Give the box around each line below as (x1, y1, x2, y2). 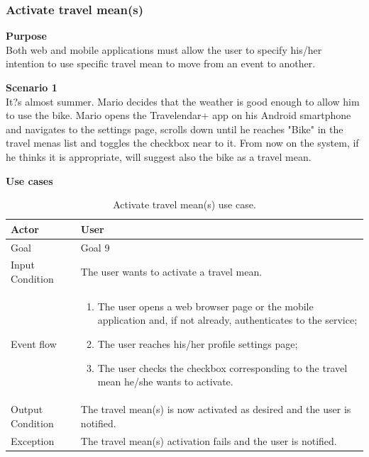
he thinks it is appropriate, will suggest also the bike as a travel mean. (6, 149, 312, 164)
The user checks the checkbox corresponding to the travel (97, 360, 348, 375)
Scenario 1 (6, 80, 57, 94)
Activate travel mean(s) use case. (113, 197, 256, 212)
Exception (11, 433, 55, 448)
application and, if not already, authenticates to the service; (97, 312, 358, 327)
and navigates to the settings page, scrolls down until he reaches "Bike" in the (6, 121, 343, 136)
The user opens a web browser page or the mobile (97, 298, 314, 313)
